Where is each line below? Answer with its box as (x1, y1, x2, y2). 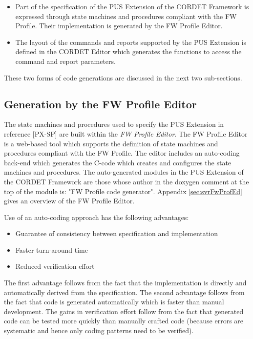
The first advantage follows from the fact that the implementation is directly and (4, 278, 247, 288)
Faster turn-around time (15, 244, 88, 255)
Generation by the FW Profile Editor (4, 96, 197, 111)
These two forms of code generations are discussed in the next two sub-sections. (4, 72, 242, 82)
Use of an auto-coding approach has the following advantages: (4, 212, 189, 222)
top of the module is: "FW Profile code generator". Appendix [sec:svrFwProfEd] (4, 186, 242, 196)
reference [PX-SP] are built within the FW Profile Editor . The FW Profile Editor (4, 128, 248, 139)
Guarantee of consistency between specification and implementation (15, 228, 218, 239)
